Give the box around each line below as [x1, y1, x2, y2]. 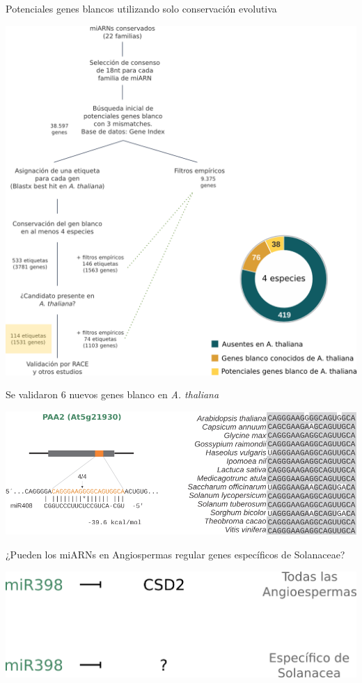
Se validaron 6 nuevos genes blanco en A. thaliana [6, 387, 219, 402]
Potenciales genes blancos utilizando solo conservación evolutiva [6, 1, 277, 15]
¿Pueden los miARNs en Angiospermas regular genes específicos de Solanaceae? [6, 547, 345, 561]
